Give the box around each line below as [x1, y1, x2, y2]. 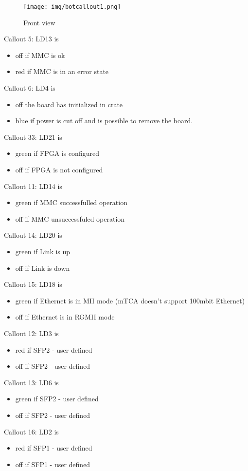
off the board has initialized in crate [15, 99, 123, 109]
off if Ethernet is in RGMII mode [15, 312, 115, 322]
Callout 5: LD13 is [4, 34, 59, 44]
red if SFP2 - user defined [15, 344, 92, 355]
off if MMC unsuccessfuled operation [15, 213, 125, 224]
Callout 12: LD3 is [4, 328, 59, 338]
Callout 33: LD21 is [4, 132, 62, 142]
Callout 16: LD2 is [4, 426, 59, 436]
